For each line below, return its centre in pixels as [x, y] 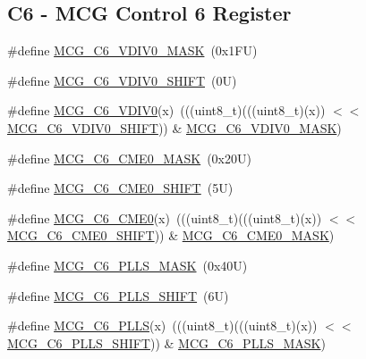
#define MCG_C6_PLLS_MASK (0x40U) [128, 265]
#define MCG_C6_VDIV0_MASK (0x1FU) [132, 50]
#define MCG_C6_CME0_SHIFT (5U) [120, 188]
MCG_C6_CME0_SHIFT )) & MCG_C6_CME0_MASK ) [171, 235]
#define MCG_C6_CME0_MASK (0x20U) [129, 158]
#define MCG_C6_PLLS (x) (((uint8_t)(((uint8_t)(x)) [162, 326]
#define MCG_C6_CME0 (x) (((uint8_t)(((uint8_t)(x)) [165, 217]
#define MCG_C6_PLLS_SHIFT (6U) [118, 295]
